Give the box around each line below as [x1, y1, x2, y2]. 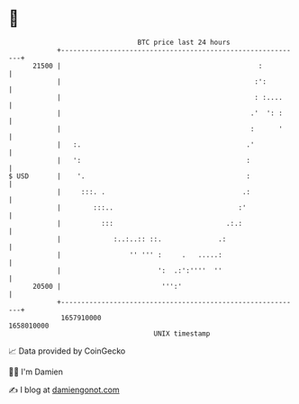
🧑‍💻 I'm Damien [8, 366, 64, 377]
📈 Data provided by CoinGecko [8, 346, 126, 356]
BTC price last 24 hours [137, 38, 231, 47]
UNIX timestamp [153, 328, 211, 338]
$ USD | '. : [8, 171, 251, 181]
